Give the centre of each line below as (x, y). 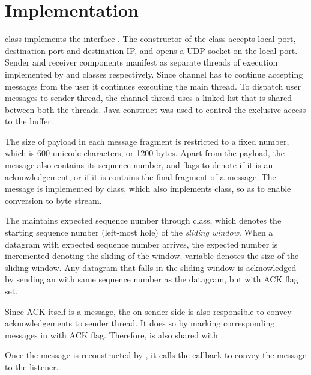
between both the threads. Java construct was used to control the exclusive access (155, 109)
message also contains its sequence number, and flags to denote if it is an (139, 165)
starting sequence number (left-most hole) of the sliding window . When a (139, 232)
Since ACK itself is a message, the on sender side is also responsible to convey (148, 311)
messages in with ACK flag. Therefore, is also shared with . (114, 334)
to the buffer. (29, 121)
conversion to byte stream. (53, 200)
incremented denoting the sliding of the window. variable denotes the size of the (152, 256)
